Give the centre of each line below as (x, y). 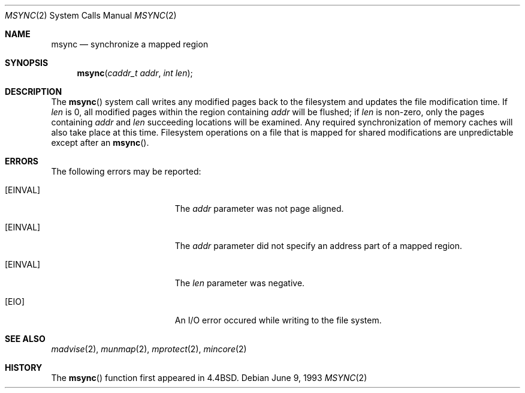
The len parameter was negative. (240, 283)
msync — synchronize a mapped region (130, 44)
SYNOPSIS (27, 63)
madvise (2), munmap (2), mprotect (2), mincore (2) (149, 349)
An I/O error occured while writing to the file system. (278, 320)
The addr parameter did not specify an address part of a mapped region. (318, 246)
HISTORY (24, 367)
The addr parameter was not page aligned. (259, 208)
